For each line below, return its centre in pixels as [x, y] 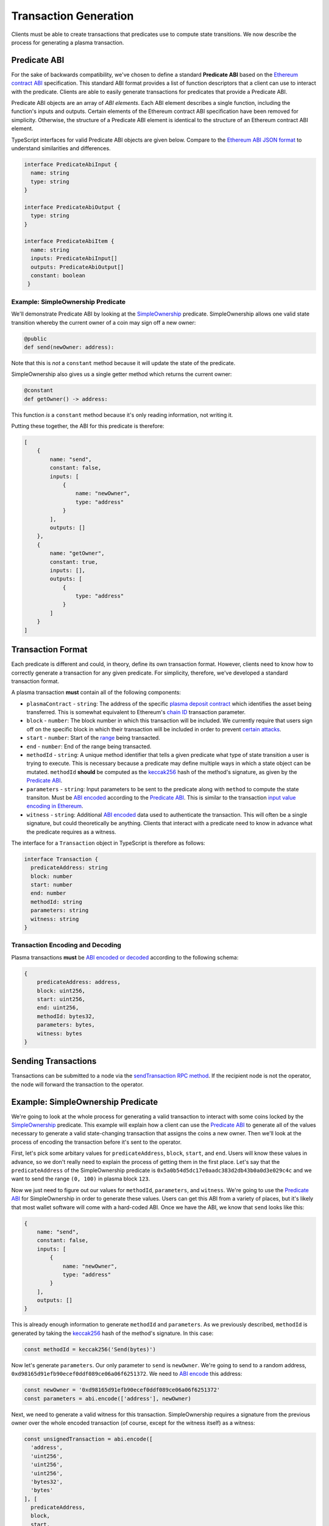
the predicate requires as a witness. [71, 832]
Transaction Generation [73, 16]
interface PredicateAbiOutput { [73, 207]
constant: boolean [58, 276]
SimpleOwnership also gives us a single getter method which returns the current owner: [122, 374]
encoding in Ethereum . [55, 806]
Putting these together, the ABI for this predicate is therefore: [88, 426]
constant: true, [74, 562]
